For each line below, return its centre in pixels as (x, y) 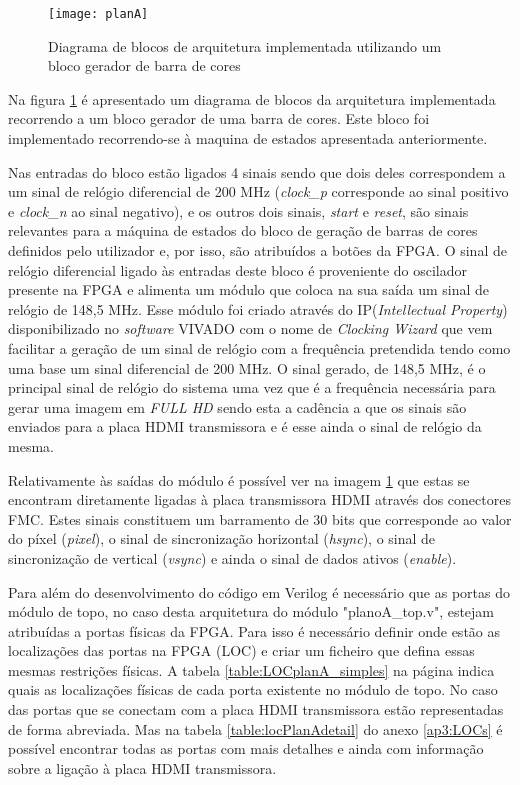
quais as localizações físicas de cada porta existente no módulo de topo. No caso (253, 689)
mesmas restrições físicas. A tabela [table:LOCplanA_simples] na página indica (251, 669)
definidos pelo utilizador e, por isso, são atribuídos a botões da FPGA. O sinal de (257, 250)
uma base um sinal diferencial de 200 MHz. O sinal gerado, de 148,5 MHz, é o (247, 367)
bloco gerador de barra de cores (144, 65)
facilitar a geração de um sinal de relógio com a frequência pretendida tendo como (259, 347)
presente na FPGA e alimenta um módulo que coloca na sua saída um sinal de (249, 289)
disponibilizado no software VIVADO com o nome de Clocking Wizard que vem (250, 328)
